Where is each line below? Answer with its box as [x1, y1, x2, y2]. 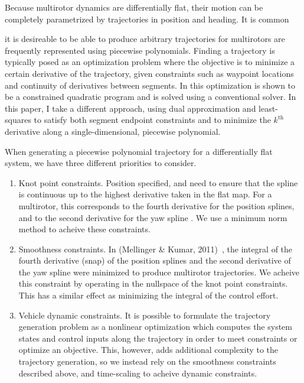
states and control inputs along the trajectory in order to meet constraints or [18, 332, 298, 344]
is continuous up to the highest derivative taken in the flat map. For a [18, 188, 272, 200]
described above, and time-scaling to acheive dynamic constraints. [18, 366, 257, 379]
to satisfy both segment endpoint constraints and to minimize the [34, 113, 271, 126]
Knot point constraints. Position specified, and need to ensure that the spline [18, 176, 298, 189]
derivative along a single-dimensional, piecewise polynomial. [5, 125, 221, 137]
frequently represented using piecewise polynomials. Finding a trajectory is [5, 44, 275, 56]
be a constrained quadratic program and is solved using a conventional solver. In [5, 90, 296, 103]
